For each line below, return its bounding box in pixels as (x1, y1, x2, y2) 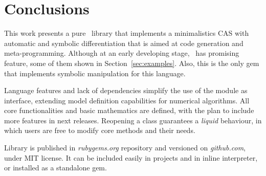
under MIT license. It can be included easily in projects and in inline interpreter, (4, 152, 258, 163)
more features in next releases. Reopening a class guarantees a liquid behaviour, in (4, 115, 262, 125)
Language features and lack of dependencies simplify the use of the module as (4, 85, 248, 96)
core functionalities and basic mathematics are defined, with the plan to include (4, 105, 254, 116)
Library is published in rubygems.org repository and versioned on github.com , (4, 142, 246, 153)
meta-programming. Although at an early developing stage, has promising (4, 48, 239, 58)
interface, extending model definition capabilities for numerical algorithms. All (4, 95, 250, 105)
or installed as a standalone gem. (4, 162, 107, 173)
